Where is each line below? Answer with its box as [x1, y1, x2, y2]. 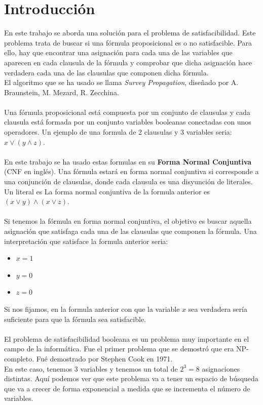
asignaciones [202, 363, 240, 374]
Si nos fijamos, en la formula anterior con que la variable [4, 303, 180, 314]
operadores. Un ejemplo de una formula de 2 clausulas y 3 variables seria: [4, 127, 232, 137]
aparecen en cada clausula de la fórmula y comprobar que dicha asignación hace [4, 57, 252, 67]
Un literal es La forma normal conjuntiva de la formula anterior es [4, 186, 210, 196]
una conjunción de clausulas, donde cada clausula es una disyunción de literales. [4, 176, 253, 187]
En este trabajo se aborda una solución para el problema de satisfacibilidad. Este [4, 27, 256, 38]
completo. [4, 353, 34, 363]
